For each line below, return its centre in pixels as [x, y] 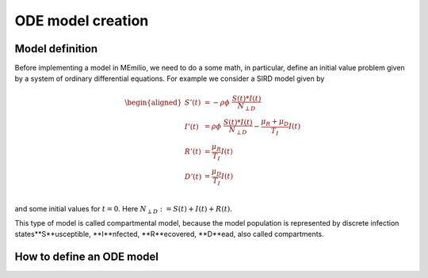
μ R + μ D [275, 123]
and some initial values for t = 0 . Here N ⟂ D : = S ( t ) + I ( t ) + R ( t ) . [124, 209]
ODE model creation [82, 21]
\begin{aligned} [153, 103]
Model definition [56, 49]
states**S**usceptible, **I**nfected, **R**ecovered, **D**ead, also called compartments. [169, 234]
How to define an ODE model [86, 257]
